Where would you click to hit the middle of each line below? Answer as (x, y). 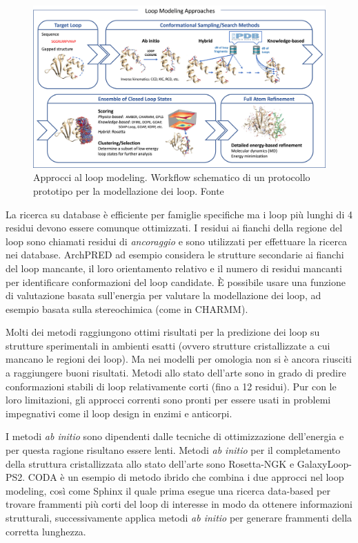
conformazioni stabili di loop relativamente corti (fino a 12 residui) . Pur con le (171, 386)
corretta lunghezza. (46, 531)
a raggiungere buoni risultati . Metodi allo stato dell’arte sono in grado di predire (176, 373)
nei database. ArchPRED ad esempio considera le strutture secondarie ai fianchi (175, 255)
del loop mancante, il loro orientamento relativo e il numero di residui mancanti (174, 268)
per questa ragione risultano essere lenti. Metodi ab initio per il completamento (173, 450)
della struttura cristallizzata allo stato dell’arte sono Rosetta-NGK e (150, 463)
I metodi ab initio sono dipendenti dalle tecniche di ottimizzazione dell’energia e (175, 436)
